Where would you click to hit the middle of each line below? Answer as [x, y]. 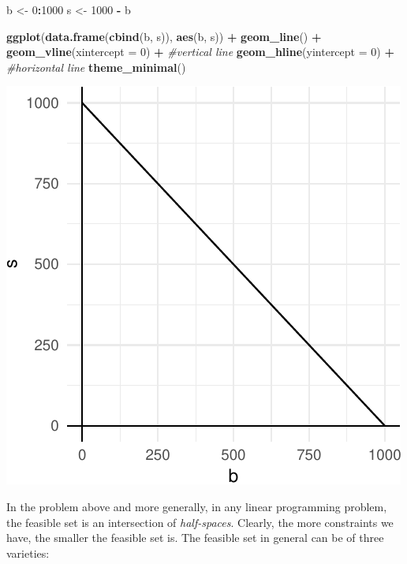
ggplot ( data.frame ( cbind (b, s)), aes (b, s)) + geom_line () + [164, 36]
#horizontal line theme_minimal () [96, 67]
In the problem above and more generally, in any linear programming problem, [197, 506]
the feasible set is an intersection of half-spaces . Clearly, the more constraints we [200, 522]
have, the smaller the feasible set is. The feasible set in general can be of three [195, 538]
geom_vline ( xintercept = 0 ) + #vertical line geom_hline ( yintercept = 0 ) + [200, 52]
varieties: [28, 553]
